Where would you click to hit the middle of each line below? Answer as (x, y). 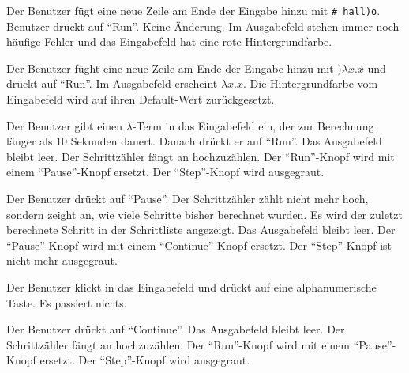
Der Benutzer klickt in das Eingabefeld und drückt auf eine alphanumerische (191, 286)
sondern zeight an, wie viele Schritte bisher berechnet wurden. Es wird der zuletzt (204, 214)
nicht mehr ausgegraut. (62, 260)
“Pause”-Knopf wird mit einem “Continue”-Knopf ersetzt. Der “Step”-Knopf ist (199, 245)
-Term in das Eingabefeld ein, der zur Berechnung (253, 125)
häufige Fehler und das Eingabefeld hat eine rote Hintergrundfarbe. (169, 41)
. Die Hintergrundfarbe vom (311, 83)
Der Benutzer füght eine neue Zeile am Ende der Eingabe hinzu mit (170, 68)
